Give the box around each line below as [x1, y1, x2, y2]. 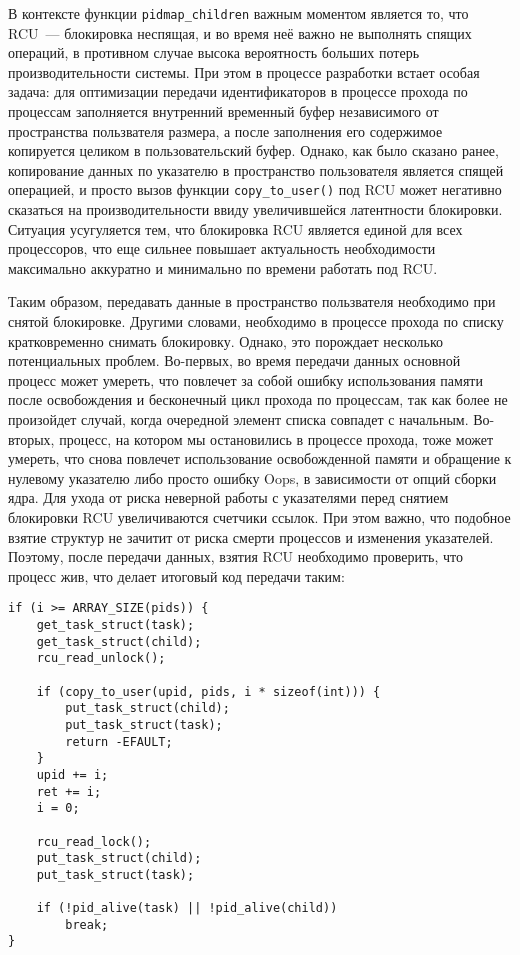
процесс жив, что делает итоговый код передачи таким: [8, 565, 345, 586]
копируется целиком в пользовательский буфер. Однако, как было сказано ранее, [8, 140, 499, 161]
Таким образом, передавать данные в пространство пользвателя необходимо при [8, 291, 496, 312]
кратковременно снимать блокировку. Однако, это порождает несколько [8, 330, 443, 351]
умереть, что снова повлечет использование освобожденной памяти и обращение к [8, 448, 512, 469]
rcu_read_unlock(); [36, 651, 166, 666]
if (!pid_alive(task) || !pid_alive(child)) [36, 901, 338, 916]
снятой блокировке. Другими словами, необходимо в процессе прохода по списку [8, 311, 504, 332]
